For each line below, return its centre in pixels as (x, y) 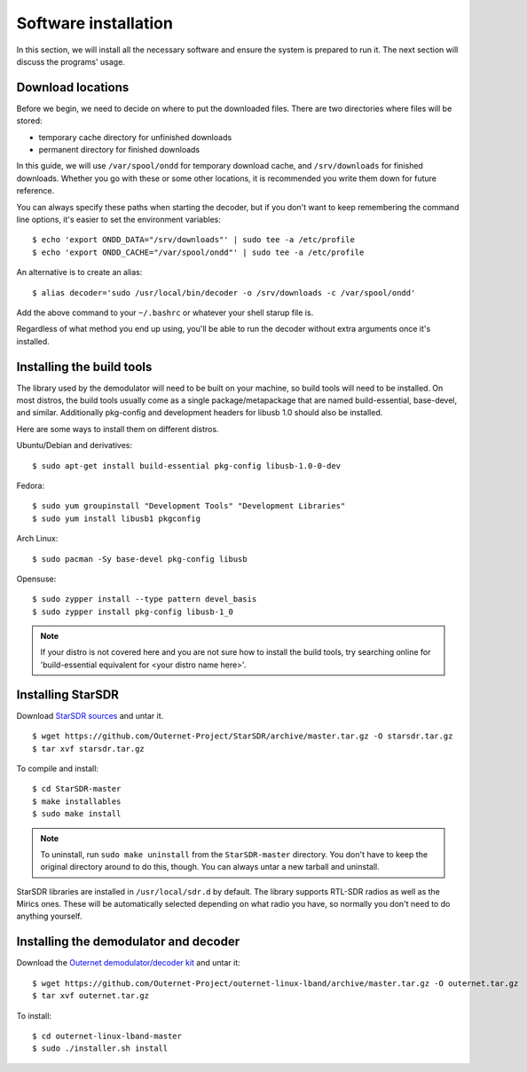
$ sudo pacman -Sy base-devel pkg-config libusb (140, 559)
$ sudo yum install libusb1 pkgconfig (117, 518)
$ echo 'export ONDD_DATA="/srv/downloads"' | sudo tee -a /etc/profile (193, 240)
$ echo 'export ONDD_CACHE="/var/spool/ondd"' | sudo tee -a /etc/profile (198, 252)
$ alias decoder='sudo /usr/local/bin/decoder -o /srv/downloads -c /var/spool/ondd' (224, 292)
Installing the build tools (84, 367)
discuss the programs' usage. (71, 61)
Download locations (73, 87)
